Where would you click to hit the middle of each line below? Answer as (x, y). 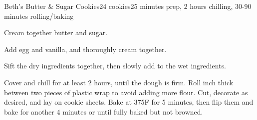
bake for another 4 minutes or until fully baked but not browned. (104, 111)
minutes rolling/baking (39, 16)
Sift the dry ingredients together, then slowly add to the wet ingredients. (115, 66)
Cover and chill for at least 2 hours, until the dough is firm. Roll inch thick (119, 82)
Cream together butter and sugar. (56, 32)
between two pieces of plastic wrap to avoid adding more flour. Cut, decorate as (126, 92)
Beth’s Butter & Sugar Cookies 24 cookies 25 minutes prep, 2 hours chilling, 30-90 (128, 6)
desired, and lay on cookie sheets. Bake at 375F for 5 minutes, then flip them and (129, 102)
